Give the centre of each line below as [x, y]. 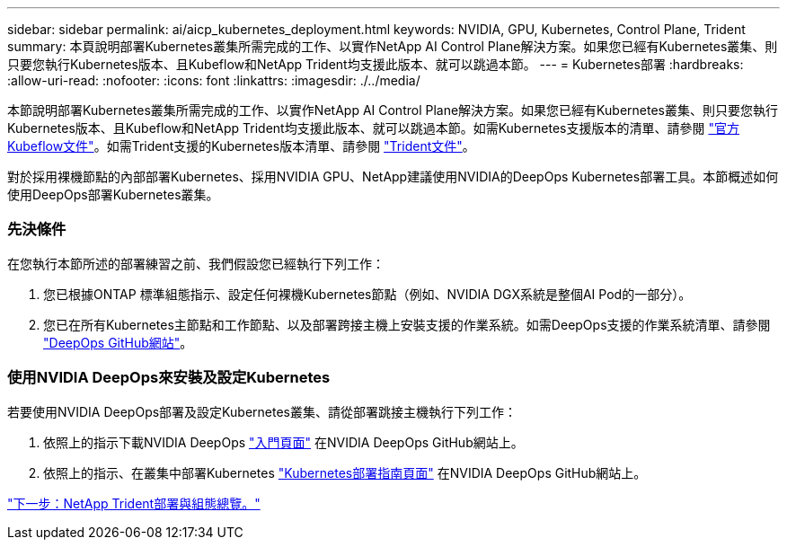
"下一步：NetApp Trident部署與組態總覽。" [134, 503]
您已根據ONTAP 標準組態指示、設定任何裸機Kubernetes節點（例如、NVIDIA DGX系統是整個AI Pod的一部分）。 [367, 294]
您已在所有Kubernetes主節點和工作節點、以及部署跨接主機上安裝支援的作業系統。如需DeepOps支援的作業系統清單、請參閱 [407, 324]
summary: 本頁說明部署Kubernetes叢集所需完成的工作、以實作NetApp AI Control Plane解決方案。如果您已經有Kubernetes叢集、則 [393, 46]
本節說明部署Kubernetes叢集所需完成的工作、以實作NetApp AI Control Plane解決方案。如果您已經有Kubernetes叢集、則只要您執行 [393, 110]
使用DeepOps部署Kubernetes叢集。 [113, 194]
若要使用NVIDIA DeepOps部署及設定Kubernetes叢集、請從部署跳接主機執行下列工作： [262, 411]
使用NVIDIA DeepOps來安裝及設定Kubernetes [169, 378]
